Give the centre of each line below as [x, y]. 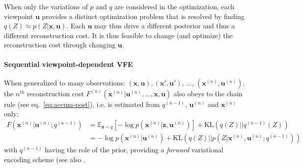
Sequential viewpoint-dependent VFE [69, 64]
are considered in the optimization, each [174, 6]
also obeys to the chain [208, 93]
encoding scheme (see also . [45, 159]
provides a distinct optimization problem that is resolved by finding [143, 16]
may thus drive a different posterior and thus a [164, 26]
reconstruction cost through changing [60, 45]
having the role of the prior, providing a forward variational [134, 150]
